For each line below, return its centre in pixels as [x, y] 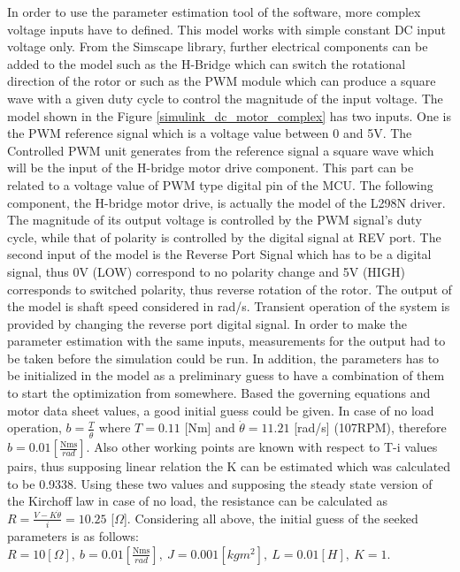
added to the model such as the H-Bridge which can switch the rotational [207, 63]
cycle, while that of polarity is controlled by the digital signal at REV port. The [224, 236]
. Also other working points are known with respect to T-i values [262, 447]
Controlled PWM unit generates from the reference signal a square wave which [221, 150]
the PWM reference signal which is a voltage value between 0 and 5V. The [210, 133]
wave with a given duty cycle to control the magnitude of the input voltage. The [225, 98]
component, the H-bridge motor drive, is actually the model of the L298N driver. [226, 202]
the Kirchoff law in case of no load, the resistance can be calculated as [198, 501]
